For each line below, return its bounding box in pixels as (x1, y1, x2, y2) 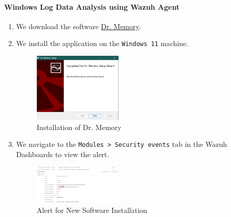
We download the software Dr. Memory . (16, 20, 141, 31)
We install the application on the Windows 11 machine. (16, 38, 189, 49)
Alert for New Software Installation (36, 204, 147, 215)
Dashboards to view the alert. (16, 148, 109, 159)
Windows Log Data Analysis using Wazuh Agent (4, 1, 180, 12)
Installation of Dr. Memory (36, 121, 122, 132)
